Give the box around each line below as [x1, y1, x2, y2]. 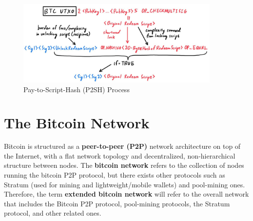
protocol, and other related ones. [4, 208, 101, 218]
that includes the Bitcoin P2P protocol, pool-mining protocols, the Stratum [4, 198, 230, 208]
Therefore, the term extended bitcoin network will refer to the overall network [4, 189, 249, 199]
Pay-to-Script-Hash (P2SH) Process [23, 84, 130, 94]
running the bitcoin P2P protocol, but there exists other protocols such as [4, 170, 225, 180]
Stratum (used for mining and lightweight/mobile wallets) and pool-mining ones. [4, 179, 245, 189]
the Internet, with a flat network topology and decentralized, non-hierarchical [4, 150, 235, 161]
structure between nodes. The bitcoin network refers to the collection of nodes [4, 160, 244, 170]
